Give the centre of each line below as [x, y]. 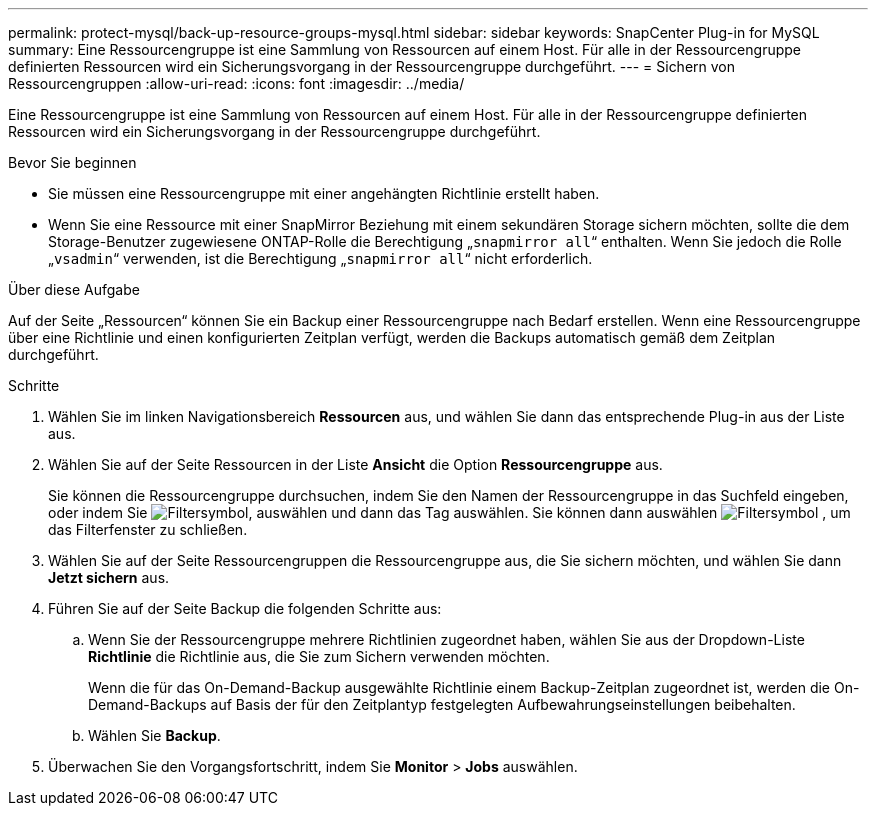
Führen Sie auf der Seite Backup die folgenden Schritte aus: [245, 608]
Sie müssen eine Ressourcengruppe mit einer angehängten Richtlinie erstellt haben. [324, 193]
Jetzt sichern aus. [109, 577]
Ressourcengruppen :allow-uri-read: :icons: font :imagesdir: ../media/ [236, 83]
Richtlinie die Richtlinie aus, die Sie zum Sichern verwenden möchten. [319, 656]
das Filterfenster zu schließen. [148, 529]
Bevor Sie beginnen [72, 162]
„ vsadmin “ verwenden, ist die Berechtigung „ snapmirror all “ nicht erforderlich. [320, 258]
